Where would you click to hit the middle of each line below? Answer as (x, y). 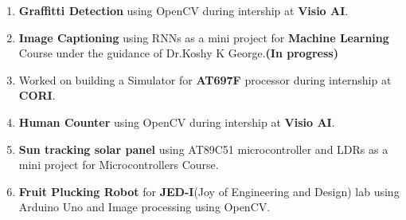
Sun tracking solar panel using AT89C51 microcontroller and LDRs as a (203, 149)
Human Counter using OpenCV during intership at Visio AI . (177, 122)
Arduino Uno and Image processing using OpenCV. (144, 207)
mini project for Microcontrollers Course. (119, 165)
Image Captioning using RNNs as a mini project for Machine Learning (204, 37)
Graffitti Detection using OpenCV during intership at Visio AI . (183, 10)
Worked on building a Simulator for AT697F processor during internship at (205, 79)
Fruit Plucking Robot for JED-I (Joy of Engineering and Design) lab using (209, 191)
